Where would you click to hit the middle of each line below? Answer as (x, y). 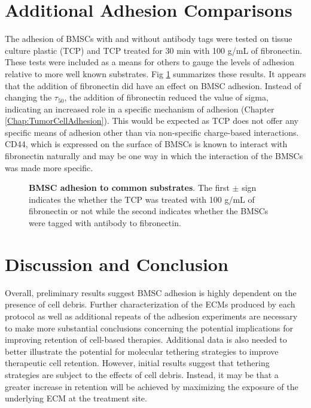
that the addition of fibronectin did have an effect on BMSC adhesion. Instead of (153, 85)
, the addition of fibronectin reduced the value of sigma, (166, 97)
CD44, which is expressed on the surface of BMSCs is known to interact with (146, 144)
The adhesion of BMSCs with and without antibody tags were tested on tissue (149, 39)
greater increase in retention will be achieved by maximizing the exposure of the (152, 386)
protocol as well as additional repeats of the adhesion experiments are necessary (151, 316)
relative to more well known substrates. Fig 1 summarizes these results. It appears (155, 73)
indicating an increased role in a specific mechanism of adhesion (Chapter (140, 109)
